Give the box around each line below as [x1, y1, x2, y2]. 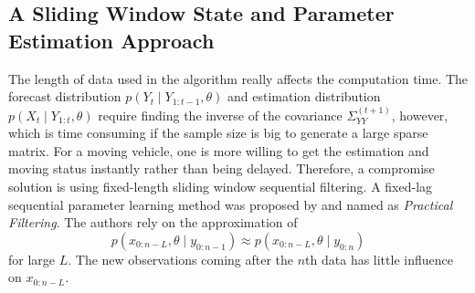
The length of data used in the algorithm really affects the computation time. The [8, 68, 469, 88]
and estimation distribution [227, 87, 381, 106]
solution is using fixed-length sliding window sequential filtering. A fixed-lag [8, 176, 433, 195]
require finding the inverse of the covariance [98, 105, 343, 124]
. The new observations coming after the [68, 249, 294, 268]
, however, [391, 105, 449, 124]
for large [8, 249, 56, 268]
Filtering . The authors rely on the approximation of [8, 213, 298, 232]
